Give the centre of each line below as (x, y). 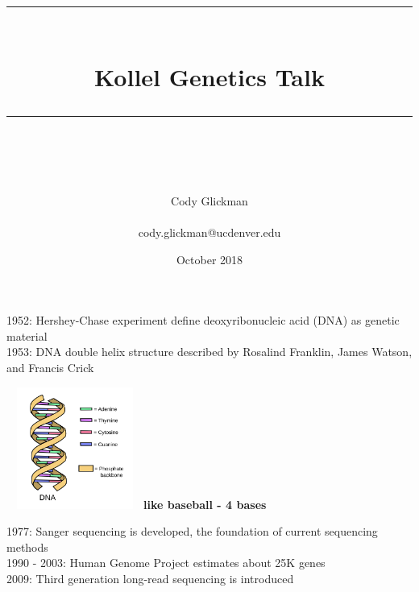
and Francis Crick (50, 367)
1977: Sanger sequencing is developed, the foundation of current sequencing (192, 531)
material (27, 335)
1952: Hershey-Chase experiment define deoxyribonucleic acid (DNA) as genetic (203, 320)
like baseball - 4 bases (205, 504)
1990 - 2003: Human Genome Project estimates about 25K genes (166, 563)
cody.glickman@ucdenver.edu (209, 232)
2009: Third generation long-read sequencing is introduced (150, 579)
